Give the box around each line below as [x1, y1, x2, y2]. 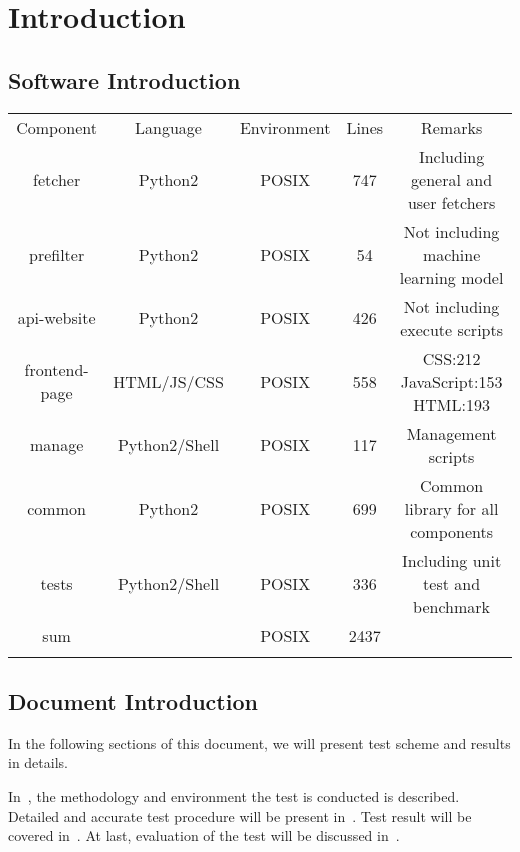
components [410, 519, 493, 543]
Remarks [420, 115, 483, 139]
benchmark [413, 594, 491, 618]
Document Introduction [8, 685, 258, 716]
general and [411, 167, 493, 191]
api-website [17, 306, 96, 330]
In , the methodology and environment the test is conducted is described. [8, 785, 460, 806]
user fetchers [407, 190, 496, 214]
